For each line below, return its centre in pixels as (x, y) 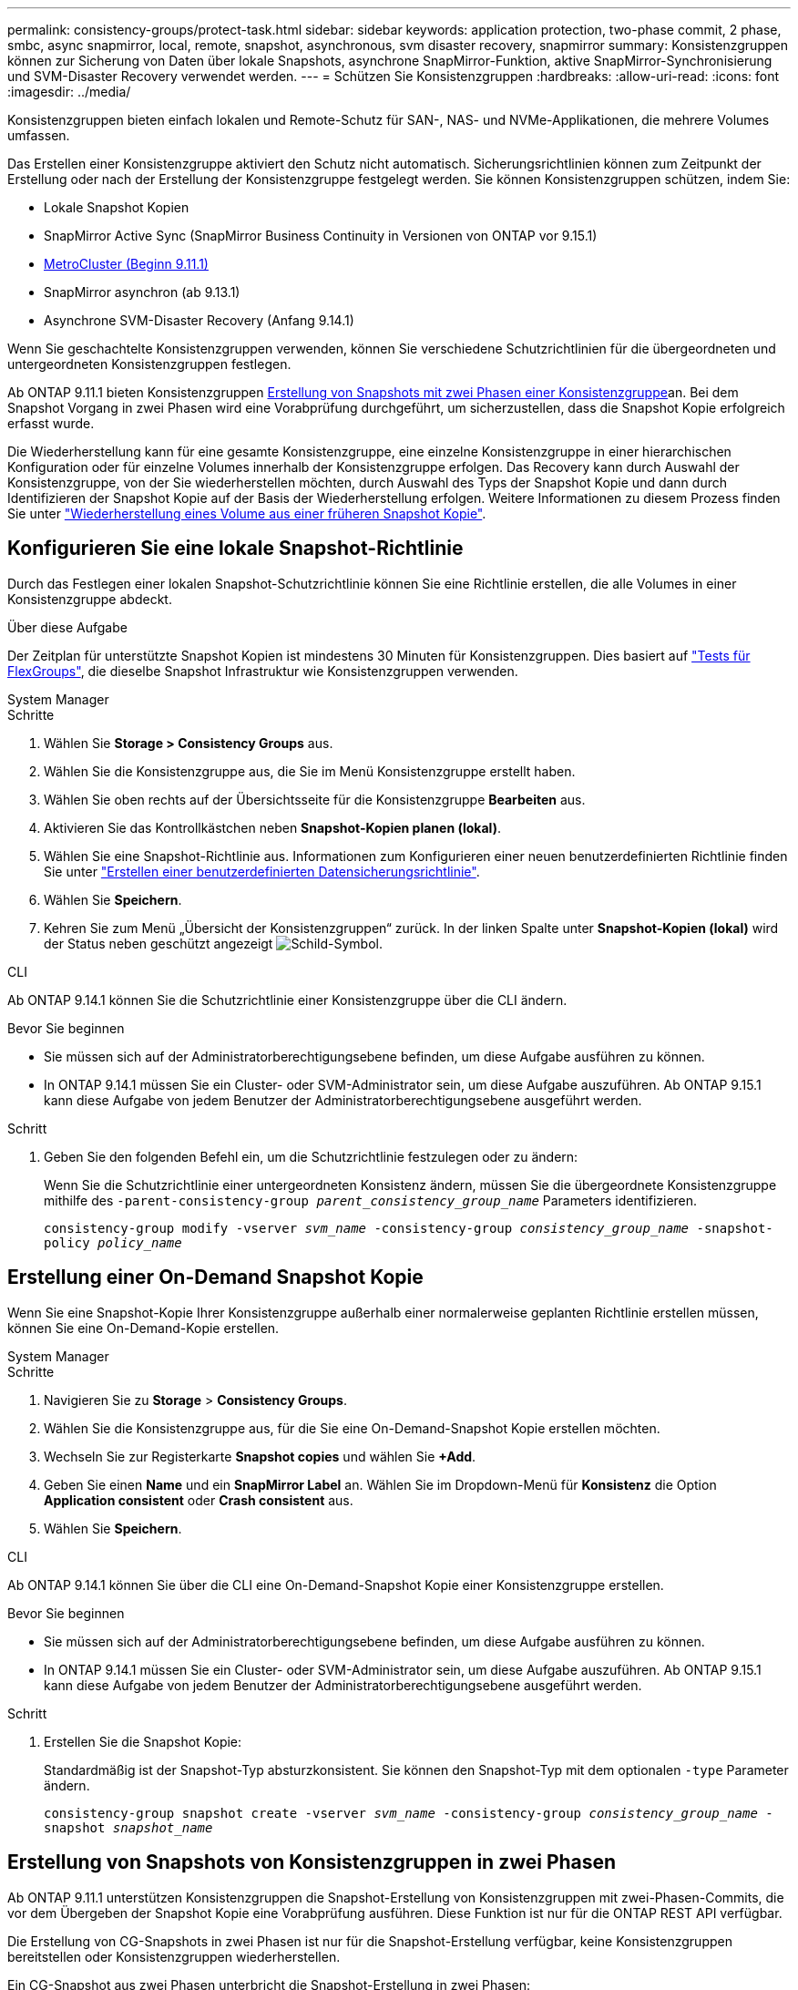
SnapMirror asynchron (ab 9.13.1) (142, 292)
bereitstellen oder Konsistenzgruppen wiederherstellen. (174, 1956)
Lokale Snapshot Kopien (117, 207)
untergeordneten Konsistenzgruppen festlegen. (149, 364)
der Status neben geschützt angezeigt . (213, 943)
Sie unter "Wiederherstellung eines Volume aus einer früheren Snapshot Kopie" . (247, 513)
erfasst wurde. (51, 423)
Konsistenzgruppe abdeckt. (90, 599)
